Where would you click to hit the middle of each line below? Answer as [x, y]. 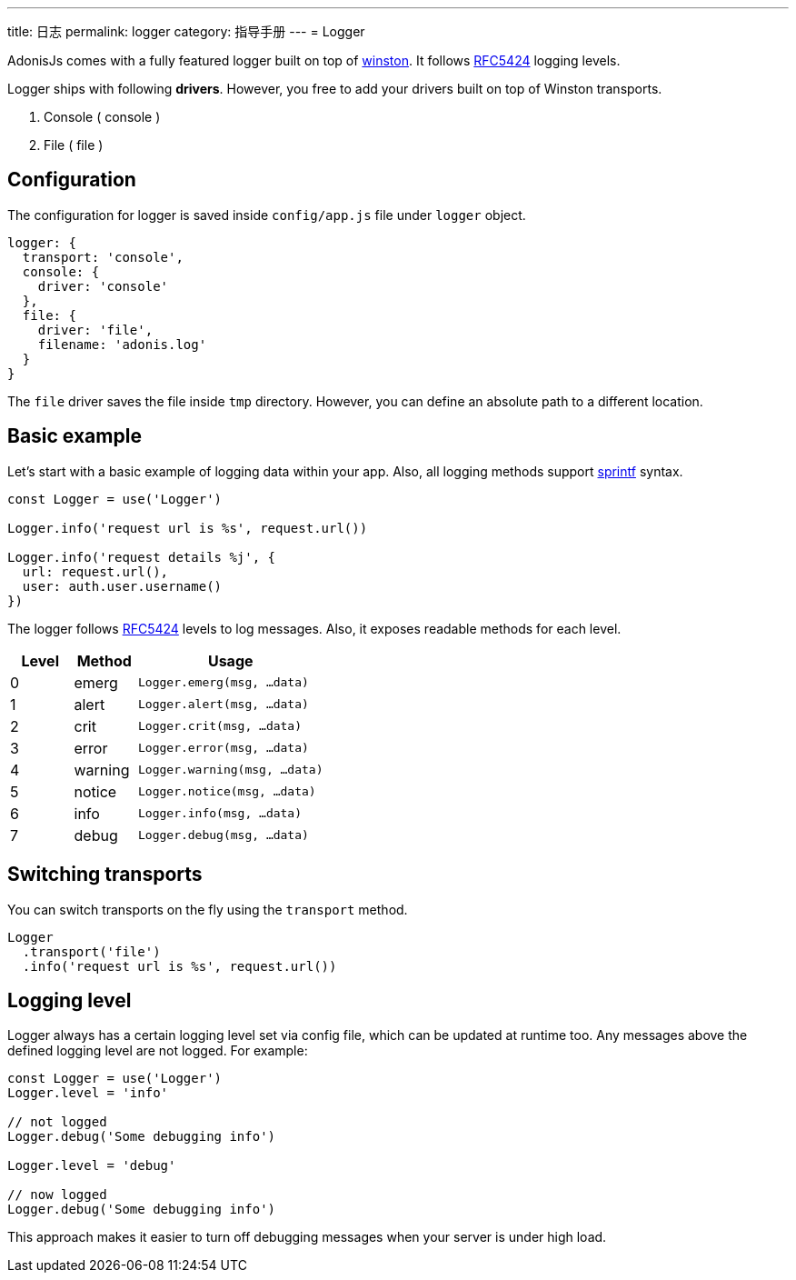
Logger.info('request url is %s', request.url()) [188, 528]
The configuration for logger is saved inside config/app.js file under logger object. [267, 215]
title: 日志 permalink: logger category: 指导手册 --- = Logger [186, 31]
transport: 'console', [103, 257]
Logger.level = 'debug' [92, 1166]
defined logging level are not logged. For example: [158, 1051]
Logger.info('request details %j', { [142, 557]
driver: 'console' [103, 286]
